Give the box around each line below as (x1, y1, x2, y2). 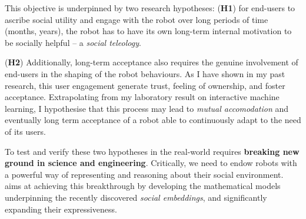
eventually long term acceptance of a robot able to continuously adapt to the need (5, 114, 301, 126)
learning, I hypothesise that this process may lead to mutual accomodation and (5, 102, 289, 114)
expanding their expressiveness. (5, 203, 117, 215)
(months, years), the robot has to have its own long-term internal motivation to (5, 25, 292, 37)
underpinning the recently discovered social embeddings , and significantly (5, 191, 267, 203)
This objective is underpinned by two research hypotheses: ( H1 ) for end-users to (5, 2, 295, 14)
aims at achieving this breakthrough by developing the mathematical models (5, 180, 281, 192)
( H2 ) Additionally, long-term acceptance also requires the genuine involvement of (5, 56, 298, 68)
